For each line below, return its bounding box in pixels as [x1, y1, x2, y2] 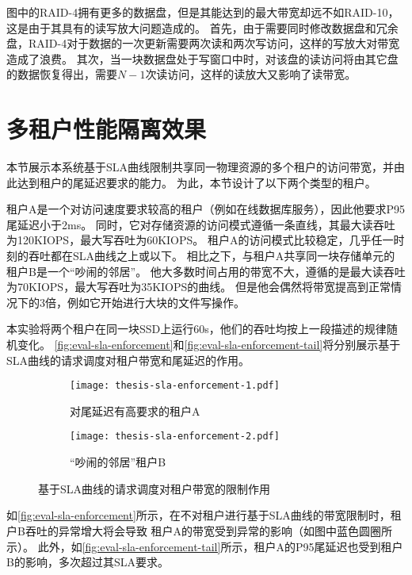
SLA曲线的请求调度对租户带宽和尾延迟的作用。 [6, 351, 250, 368]
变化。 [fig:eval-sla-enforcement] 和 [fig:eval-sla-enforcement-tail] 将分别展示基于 [17, 336, 401, 353]
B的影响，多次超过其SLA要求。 [6, 554, 169, 570]
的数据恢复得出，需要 [6, 66, 117, 82]
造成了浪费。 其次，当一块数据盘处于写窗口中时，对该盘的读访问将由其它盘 [6, 50, 399, 67]
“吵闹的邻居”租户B [70, 454, 166, 470]
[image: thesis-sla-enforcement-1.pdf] [70, 380, 280, 392]
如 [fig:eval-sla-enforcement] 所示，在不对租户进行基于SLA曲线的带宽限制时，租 [6, 507, 402, 523]
